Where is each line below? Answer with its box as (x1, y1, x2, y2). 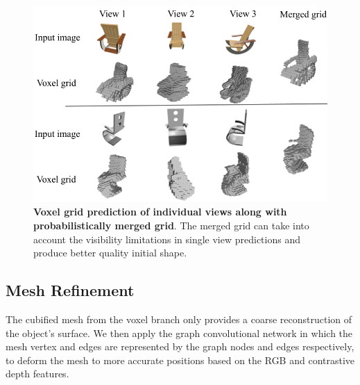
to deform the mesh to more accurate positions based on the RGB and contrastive (6, 352, 355, 367)
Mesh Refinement (6, 279, 135, 301)
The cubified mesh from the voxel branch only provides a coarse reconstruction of (6, 312, 352, 327)
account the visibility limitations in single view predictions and (33, 231, 300, 246)
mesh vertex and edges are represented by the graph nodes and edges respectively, (6, 339, 354, 354)
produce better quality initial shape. (33, 245, 187, 260)
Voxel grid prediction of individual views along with (33, 204, 287, 219)
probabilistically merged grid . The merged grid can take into (33, 218, 309, 233)
